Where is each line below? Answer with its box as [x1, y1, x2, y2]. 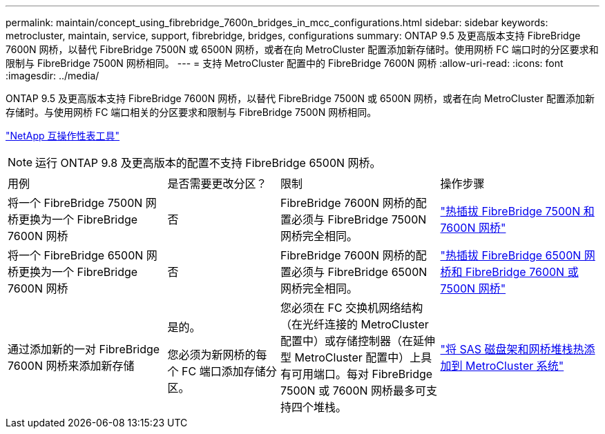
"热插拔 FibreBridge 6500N [440, 248, 582, 262]
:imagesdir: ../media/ [6, 70, 99, 81]
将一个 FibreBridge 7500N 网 [8, 196, 157, 210]
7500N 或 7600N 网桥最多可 [280, 384, 427, 397]
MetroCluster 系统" [465, 359, 564, 373]
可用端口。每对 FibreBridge [291, 367, 433, 381]
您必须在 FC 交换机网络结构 [280, 301, 423, 315]
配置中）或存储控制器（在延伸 [280, 334, 436, 348]
